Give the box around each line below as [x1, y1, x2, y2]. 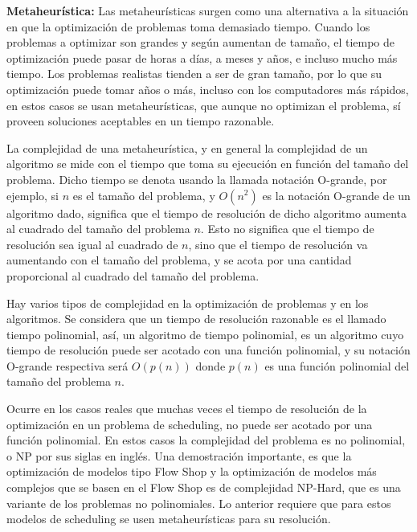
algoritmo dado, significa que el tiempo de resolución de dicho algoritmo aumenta [6, 204, 407, 221]
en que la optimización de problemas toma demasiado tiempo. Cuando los [6, 18, 370, 35]
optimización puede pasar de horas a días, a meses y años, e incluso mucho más [6, 49, 398, 66]
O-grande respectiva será [6, 357, 129, 374]
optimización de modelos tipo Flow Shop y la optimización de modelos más [6, 463, 377, 480]
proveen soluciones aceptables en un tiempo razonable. [6, 113, 275, 129]
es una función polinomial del [264, 357, 410, 374]
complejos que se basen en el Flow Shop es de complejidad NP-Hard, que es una [6, 479, 401, 496]
